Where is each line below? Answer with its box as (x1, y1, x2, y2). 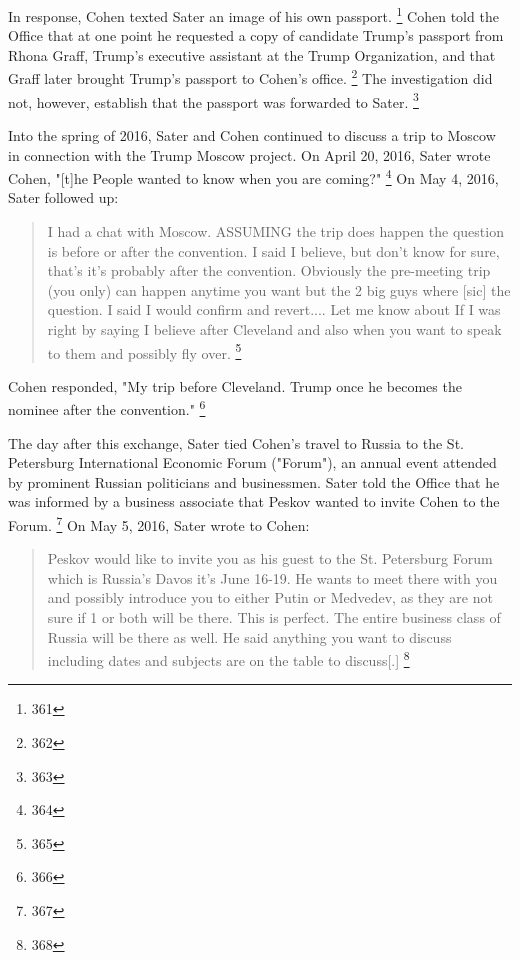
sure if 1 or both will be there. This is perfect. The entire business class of (47, 607, 501, 628)
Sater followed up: (8, 187, 119, 208)
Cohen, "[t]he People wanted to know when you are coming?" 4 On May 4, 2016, (8, 165, 499, 188)
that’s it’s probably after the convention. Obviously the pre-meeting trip (47, 260, 491, 281)
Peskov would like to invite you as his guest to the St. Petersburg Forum (47, 548, 493, 569)
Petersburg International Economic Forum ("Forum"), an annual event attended (8, 452, 497, 473)
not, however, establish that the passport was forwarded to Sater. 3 (8, 88, 419, 112)
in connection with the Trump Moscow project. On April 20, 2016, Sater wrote (8, 144, 491, 165)
